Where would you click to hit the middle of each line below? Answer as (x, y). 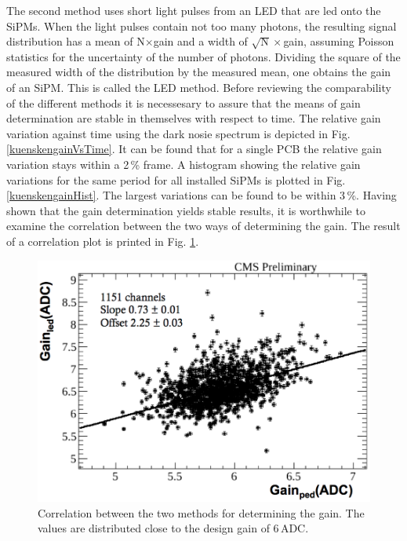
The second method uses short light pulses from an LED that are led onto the (194, 10)
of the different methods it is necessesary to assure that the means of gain (184, 102)
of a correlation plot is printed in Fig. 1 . (103, 241)
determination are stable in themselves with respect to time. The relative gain (194, 118)
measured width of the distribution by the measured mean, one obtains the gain (199, 72)
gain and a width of (200, 41)
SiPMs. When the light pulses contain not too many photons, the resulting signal (202, 26)
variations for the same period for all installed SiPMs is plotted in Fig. (176, 179)
